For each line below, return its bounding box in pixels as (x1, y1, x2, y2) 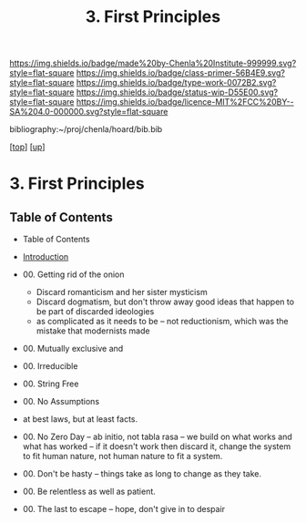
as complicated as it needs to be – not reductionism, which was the (36, 316, 289, 327)
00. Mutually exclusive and (22, 344, 124, 354)
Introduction (22, 251, 69, 262)
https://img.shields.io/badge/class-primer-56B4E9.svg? (76, 67, 285, 78)
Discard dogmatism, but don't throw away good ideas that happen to (36, 296, 294, 307)
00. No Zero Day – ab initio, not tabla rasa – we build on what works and (22, 431, 293, 443)
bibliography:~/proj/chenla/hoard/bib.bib (9, 124, 163, 135)
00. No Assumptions (22, 396, 100, 407)
